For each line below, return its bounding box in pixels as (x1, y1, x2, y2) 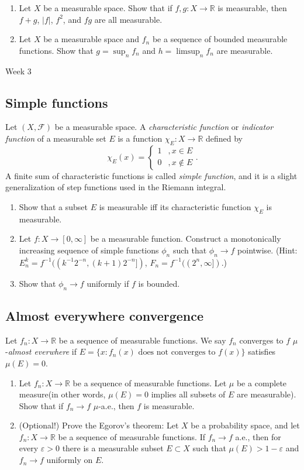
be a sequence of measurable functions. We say (58, 334, 226, 346)
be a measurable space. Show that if (43, 2, 172, 13)
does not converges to (138, 348, 216, 357)
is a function (118, 132, 163, 144)
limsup (176, 47, 200, 56)
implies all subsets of (151, 388, 226, 400)
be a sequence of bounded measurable (152, 33, 288, 45)
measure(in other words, (19, 388, 106, 400)
